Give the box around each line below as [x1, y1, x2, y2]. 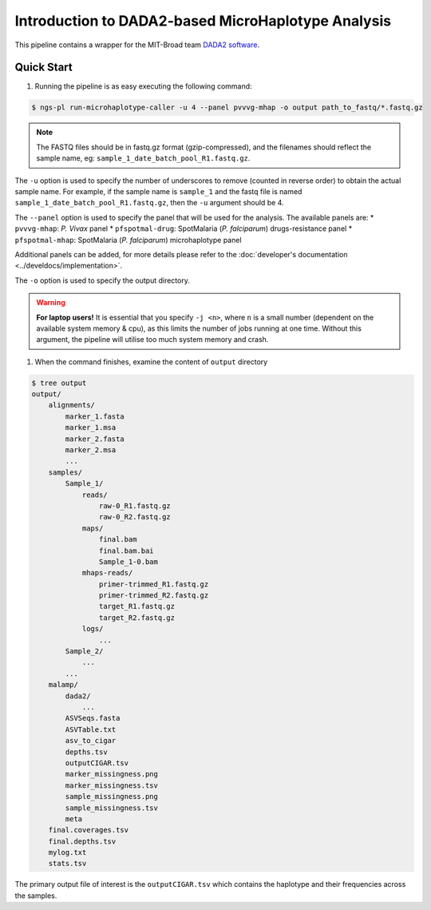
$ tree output [31, 378, 87, 387]
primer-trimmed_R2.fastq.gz [98, 591, 209, 600]
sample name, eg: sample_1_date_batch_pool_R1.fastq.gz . [36, 153, 251, 163]
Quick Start [14, 61, 73, 74]
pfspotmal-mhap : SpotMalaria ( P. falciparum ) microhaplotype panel [14, 235, 243, 244]
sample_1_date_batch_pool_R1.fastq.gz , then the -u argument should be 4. [14, 198, 284, 208]
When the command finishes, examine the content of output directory [34, 356, 268, 367]
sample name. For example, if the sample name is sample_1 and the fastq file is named [14, 186, 302, 196]
